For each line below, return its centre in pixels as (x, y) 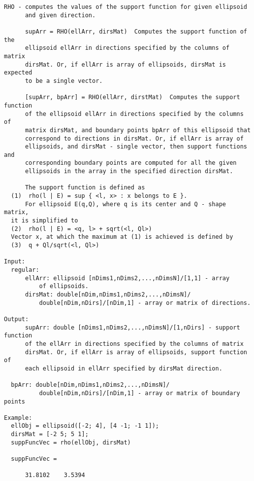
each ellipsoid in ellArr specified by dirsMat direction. (124, 368)
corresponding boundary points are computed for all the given (131, 163)
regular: (25, 270)
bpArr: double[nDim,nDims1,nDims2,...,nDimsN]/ (90, 385)
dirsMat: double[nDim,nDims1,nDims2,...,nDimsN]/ (108, 294)
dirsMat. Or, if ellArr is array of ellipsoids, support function (136, 352)
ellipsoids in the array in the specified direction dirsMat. (129, 171)
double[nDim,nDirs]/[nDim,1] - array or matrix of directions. (145, 303)
